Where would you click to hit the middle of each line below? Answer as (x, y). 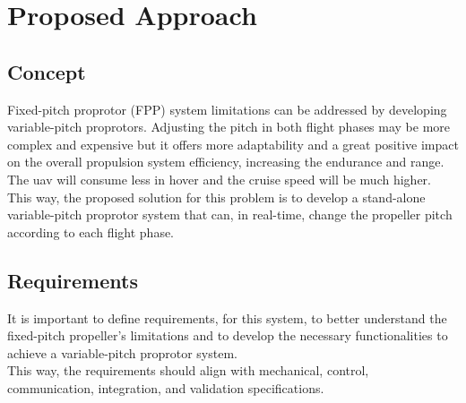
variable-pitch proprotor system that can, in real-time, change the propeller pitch (230, 214)
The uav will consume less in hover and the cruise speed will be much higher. (219, 179)
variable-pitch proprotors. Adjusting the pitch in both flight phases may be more (229, 127)
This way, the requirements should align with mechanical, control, (188, 370)
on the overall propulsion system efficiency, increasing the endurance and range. (226, 162)
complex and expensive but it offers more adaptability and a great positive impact (233, 144)
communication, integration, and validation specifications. (166, 387)
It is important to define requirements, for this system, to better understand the (227, 317)
